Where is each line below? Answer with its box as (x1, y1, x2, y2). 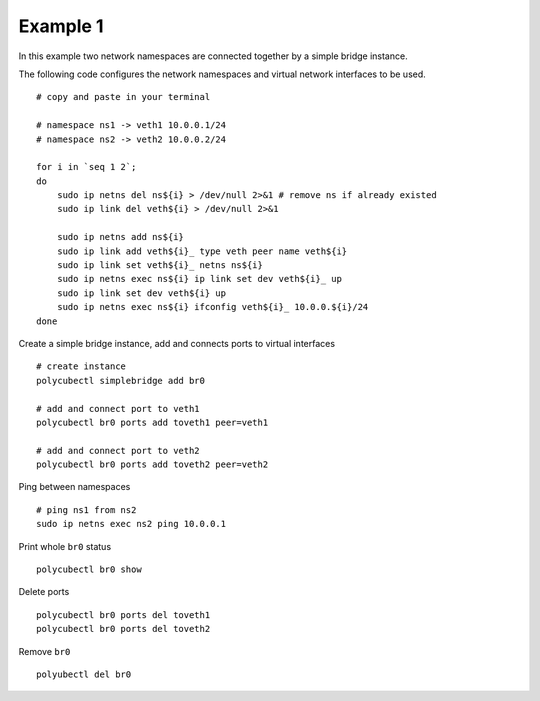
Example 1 (18, 15, 104, 37)
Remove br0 (18, 645, 71, 657)
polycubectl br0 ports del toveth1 (36, 609, 211, 620)
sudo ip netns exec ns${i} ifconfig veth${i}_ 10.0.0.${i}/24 (56, 301, 369, 313)
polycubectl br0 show (36, 564, 142, 575)
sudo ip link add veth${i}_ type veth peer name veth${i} (56, 245, 348, 257)
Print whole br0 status (18, 540, 112, 552)
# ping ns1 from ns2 (36, 504, 137, 515)
